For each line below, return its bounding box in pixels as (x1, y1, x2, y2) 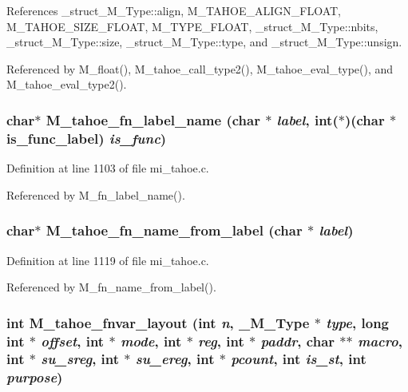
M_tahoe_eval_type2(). (6, 76, 127, 93)
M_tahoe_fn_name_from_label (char (46, 220, 303, 240)
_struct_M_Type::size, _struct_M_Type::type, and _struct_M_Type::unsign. (6, 34, 402, 50)
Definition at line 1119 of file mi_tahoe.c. (6, 251, 209, 268)
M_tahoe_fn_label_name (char (46, 109, 260, 129)
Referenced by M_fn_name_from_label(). (6, 279, 216, 295)
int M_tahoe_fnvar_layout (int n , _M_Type (6, 312, 310, 332)
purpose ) (6, 367, 63, 387)
